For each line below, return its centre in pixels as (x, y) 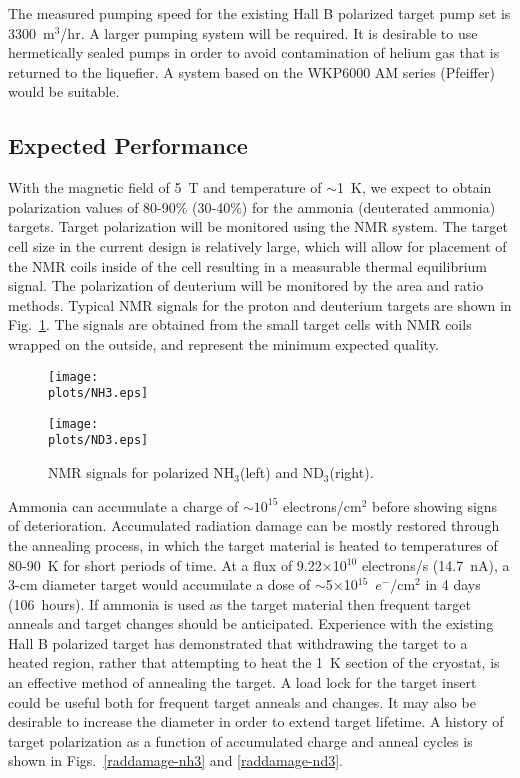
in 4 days (453, 584)
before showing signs (434, 505)
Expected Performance (128, 145)
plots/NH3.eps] (98, 393)
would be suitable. (64, 91)
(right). (351, 472)
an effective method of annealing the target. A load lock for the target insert (242, 682)
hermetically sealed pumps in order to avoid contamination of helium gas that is (254, 52)
